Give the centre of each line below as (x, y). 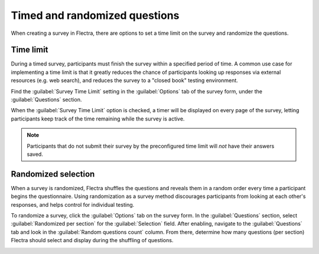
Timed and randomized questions (95, 15)
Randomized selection (53, 174)
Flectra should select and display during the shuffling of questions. (92, 240)
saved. (35, 154)
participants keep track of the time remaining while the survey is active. (98, 119)
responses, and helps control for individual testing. (73, 204)
